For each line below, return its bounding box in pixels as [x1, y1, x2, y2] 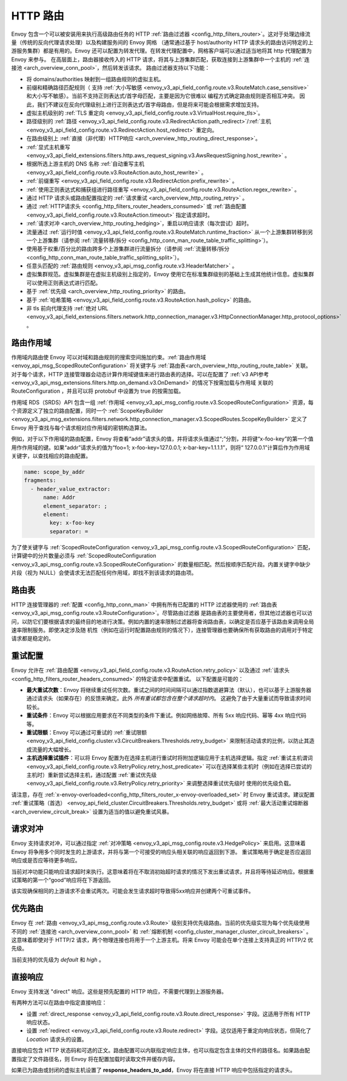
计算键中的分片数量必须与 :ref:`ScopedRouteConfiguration [11, 552, 157, 560]
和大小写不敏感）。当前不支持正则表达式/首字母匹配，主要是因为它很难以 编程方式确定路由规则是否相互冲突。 [26, 92, 298, 100]
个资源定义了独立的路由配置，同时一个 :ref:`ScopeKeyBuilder [11, 407, 163, 415]
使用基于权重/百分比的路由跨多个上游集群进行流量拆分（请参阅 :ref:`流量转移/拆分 [26, 245, 230, 252]
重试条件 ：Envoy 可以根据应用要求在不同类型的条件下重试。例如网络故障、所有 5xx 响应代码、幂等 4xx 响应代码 [26, 712, 306, 719]
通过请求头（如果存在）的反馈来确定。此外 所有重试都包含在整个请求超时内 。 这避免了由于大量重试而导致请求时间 [26, 695, 311, 702]
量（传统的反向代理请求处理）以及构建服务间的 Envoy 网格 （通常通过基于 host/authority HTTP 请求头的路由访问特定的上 [11, 38, 314, 46]
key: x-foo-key [49, 520, 95, 526]
